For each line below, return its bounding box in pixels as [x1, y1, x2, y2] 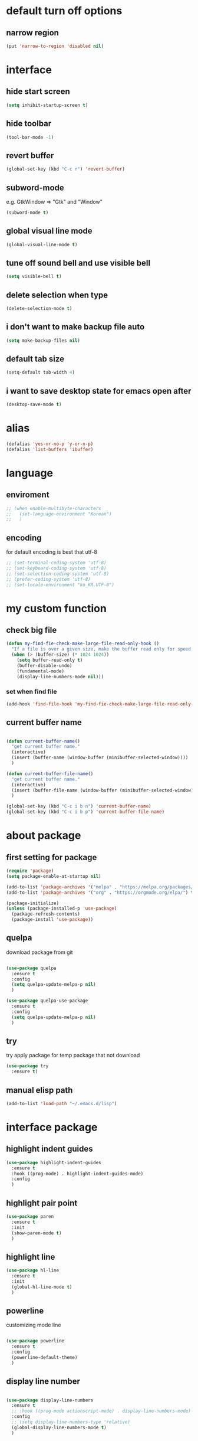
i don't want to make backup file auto [6, 322, 145, 332]
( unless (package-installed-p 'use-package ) [6, 906, 117, 911]
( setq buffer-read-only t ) [16, 657, 83, 664]
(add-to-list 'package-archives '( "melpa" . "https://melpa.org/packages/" [6, 884, 196, 890]
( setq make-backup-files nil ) [6, 338, 81, 344]
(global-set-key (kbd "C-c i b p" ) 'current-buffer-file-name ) [6, 809, 165, 815]
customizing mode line [6, 1321, 61, 1329]
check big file [6, 625, 57, 635]
